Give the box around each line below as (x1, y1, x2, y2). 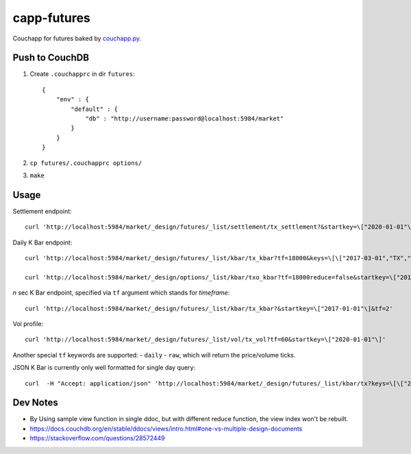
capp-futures (12, 10, 90, 25)
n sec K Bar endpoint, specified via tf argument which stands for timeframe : (12, 288, 230, 297)
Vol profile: (12, 320, 44, 328)
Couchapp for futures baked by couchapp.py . (12, 34, 142, 42)
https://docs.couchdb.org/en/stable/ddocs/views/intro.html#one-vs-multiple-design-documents (29, 425, 303, 433)
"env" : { (55, 96, 89, 103)
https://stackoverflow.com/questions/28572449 (29, 434, 166, 442)
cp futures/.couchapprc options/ (29, 159, 142, 167)
